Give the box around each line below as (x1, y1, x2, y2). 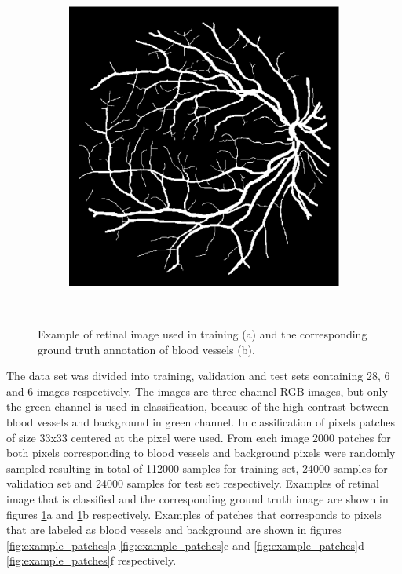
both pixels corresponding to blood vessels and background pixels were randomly (6, 444, 396, 461)
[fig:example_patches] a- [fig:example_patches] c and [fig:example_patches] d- (6, 536, 368, 553)
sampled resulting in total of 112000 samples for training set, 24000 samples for (6, 459, 388, 476)
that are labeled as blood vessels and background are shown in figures (6, 521, 342, 538)
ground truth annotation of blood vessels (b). (38, 341, 255, 357)
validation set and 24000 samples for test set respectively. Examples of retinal (6, 475, 379, 492)
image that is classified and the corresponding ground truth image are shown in (6, 490, 389, 506)
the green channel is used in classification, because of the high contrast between (6, 398, 389, 415)
